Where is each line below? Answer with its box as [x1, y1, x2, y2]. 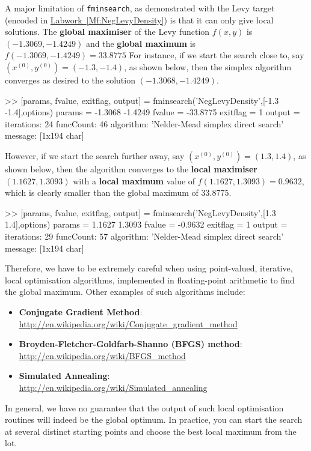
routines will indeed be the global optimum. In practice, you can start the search [5, 413, 303, 426]
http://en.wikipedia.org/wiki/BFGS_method [19, 349, 186, 362]
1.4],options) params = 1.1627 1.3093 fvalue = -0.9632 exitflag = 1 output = [5, 218, 288, 231]
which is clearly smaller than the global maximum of [5, 186, 199, 199]
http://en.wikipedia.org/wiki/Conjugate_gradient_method [19, 317, 238, 330]
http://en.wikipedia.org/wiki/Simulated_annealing [19, 381, 208, 393]
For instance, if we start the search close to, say [129, 49, 304, 61]
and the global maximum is [85, 37, 196, 49]
